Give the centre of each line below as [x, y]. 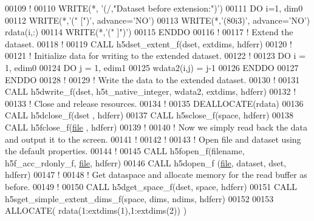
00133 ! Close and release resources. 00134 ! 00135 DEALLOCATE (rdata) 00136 [154, 103]
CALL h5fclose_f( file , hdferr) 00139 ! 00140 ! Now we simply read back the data [156, 127]
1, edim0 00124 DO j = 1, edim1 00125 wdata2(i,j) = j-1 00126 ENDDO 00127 [152, 67]
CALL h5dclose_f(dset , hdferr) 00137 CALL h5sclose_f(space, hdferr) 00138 [149, 115]
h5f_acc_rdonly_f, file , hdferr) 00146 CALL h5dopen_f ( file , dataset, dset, [146, 162]
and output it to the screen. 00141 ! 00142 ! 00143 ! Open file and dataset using [153, 139]
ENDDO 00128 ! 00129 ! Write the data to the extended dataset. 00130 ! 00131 [152, 79]
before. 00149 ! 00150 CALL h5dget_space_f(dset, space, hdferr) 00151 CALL [151, 186]
